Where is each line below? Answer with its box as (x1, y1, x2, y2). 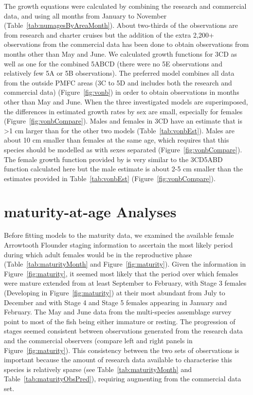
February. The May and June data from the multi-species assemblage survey (4, 307, 232, 317)
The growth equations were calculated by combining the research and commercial (4, 1, 247, 11)
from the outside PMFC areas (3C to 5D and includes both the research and (4, 77, 232, 87)
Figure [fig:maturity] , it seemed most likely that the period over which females (4, 268, 238, 278)
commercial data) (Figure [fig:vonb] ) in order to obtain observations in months (4, 87, 239, 97)
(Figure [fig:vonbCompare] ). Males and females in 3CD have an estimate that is (4, 116, 242, 126)
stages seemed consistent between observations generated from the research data (4, 326, 243, 336)
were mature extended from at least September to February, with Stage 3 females (4, 278, 247, 288)
